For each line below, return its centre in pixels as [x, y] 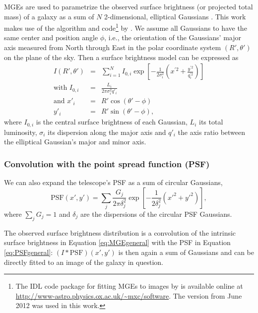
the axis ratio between [212, 132]
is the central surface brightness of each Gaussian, [112, 122]
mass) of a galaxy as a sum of [49, 16]
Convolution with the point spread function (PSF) [107, 163]
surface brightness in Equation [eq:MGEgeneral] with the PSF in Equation [117, 242]
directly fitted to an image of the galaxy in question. [84, 262]
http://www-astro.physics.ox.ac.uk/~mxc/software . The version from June [129, 295]
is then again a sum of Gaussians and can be [186, 252]
